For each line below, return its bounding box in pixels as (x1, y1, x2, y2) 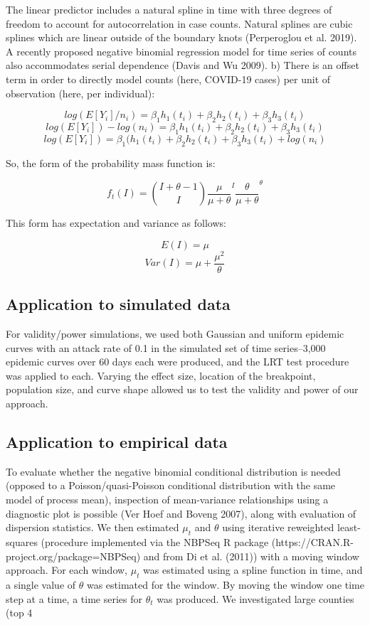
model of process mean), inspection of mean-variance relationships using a (6, 492, 329, 506)
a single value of (6, 577, 76, 592)
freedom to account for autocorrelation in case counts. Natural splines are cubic (6, 16, 353, 31)
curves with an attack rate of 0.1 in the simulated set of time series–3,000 (6, 340, 326, 355)
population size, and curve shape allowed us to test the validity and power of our (6, 382, 359, 397)
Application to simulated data (6, 293, 231, 315)
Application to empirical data (6, 431, 228, 452)
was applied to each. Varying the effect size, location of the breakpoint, (6, 368, 316, 383)
